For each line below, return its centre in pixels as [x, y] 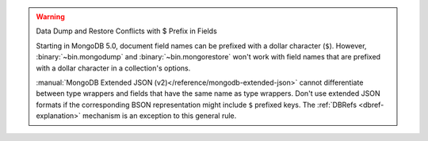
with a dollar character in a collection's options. [113, 68]
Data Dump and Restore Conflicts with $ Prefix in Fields [126, 31]
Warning [50, 17]
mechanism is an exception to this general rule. [159, 116]
